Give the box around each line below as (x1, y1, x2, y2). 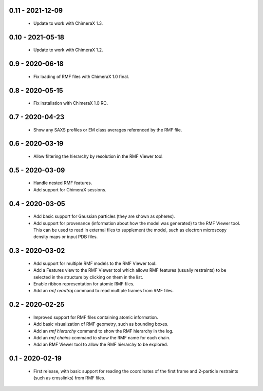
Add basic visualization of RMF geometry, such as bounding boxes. (33, 321, 169, 327)
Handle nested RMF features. (33, 180, 92, 186)
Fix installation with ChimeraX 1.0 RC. (33, 100, 108, 106)
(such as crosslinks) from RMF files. (33, 375, 106, 381)
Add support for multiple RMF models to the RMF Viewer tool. (33, 261, 157, 266)
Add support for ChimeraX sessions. (33, 186, 107, 192)
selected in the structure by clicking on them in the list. (33, 274, 144, 280)
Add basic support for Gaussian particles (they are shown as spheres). (33, 213, 175, 219)
